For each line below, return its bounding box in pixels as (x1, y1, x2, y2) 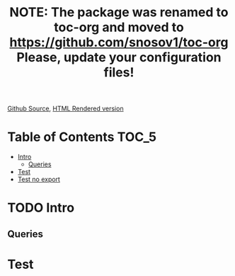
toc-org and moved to (54, 19, 184, 35)
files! (103, 64, 134, 81)
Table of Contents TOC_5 (7, 129, 157, 145)
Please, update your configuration (16, 50, 222, 66)
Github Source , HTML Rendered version (7, 104, 124, 113)
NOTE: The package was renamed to (9, 4, 229, 21)
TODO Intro (7, 200, 75, 216)
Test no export (17, 175, 60, 184)
